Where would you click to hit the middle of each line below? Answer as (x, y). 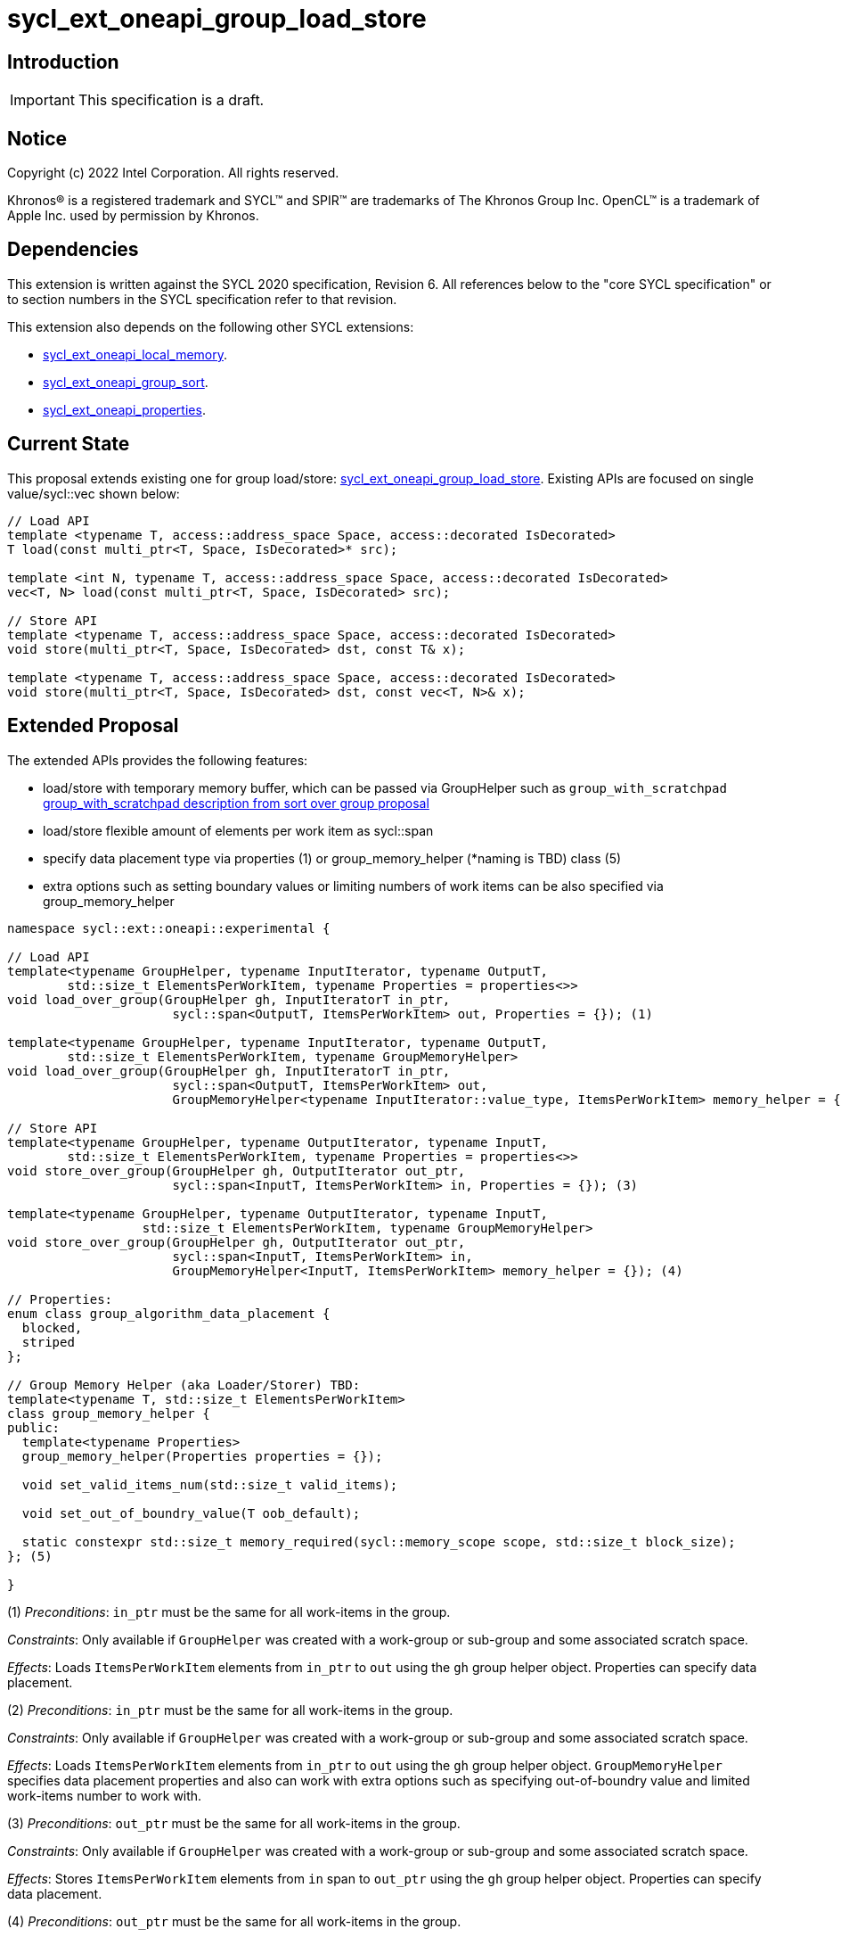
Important (42, 100)
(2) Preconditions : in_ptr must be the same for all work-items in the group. (230, 1710)
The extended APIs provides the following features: (158, 760)
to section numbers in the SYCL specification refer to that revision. (202, 299)
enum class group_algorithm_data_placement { (169, 1313)
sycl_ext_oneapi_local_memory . (135, 354)
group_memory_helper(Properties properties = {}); (202, 1456)
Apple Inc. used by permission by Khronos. (133, 216)
